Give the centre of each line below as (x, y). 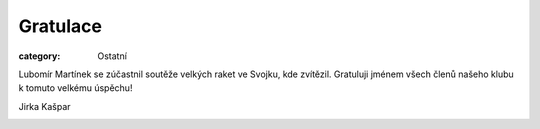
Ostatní (112, 56)
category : (39, 56)
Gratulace (60, 26)
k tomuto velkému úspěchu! (75, 88)
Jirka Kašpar (44, 106)
